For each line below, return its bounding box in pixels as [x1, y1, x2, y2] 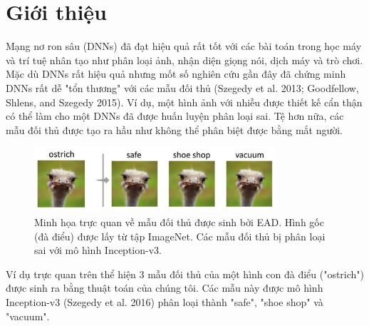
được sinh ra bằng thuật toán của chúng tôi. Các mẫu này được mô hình [6, 280, 323, 295]
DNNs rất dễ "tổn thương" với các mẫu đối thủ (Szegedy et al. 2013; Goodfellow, [6, 80, 359, 95]
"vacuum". [6, 308, 50, 323]
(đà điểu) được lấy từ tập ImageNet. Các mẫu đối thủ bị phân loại [34, 228, 326, 243]
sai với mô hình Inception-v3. [34, 243, 162, 258]
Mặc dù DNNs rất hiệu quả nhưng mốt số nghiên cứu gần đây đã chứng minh [6, 66, 346, 81]
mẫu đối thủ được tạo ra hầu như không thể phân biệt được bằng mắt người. [6, 122, 343, 137]
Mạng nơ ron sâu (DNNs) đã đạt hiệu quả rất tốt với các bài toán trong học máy [6, 39, 362, 54]
